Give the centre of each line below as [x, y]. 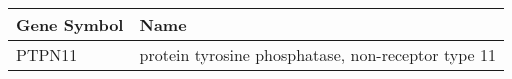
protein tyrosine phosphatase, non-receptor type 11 [317, 54]
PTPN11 [47, 54]
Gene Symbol [70, 24]
